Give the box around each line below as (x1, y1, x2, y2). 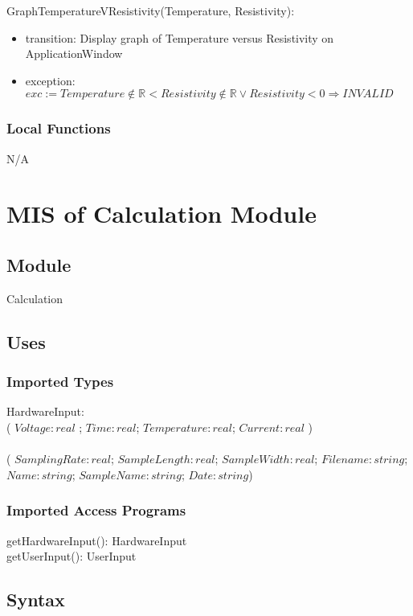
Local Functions (6, 118, 111, 138)
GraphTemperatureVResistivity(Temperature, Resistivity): (6, 2, 295, 18)
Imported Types (6, 372, 114, 392)
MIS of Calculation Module (6, 197, 317, 230)
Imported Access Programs (6, 500, 186, 520)
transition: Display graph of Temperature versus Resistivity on (25, 29, 334, 46)
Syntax (6, 587, 65, 612)
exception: (25, 72, 76, 88)
